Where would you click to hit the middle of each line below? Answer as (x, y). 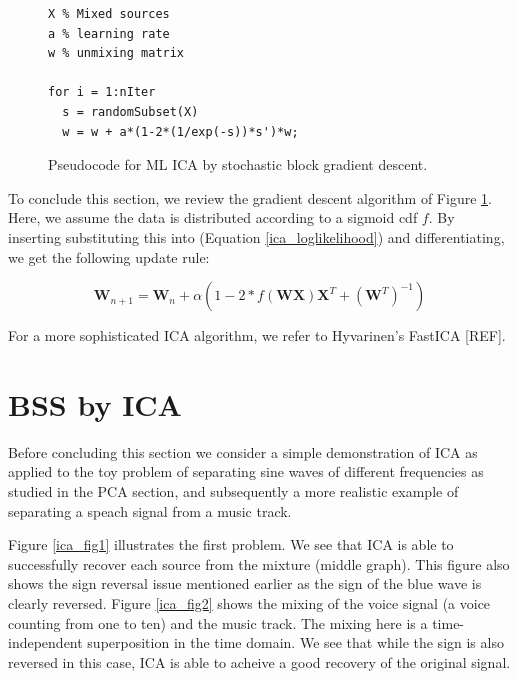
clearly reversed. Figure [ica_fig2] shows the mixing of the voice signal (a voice (249, 603)
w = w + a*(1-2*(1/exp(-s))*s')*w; (180, 131)
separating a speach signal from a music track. (150, 510)
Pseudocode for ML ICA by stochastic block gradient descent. (238, 164)
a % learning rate (109, 33)
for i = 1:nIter (102, 92)
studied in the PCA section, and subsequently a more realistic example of (233, 491)
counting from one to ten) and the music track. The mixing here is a (218, 622)
